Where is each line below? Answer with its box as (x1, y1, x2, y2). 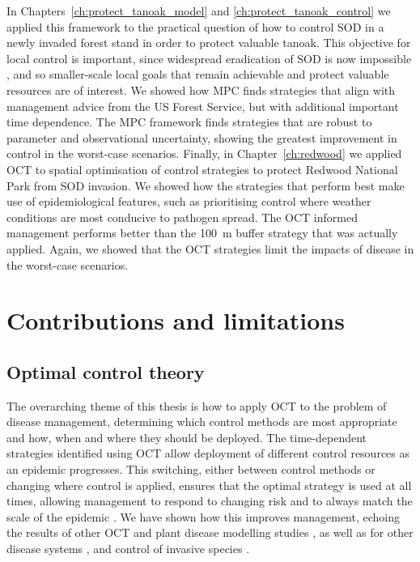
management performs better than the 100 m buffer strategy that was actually (6, 224, 398, 241)
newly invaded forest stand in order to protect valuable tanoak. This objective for (6, 34, 411, 51)
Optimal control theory (6, 359, 205, 384)
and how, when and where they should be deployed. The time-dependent (6, 428, 367, 445)
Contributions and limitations (6, 304, 345, 337)
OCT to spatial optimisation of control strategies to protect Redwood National (6, 160, 398, 177)
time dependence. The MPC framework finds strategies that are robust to (6, 113, 372, 130)
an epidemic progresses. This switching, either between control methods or (6, 461, 375, 478)
